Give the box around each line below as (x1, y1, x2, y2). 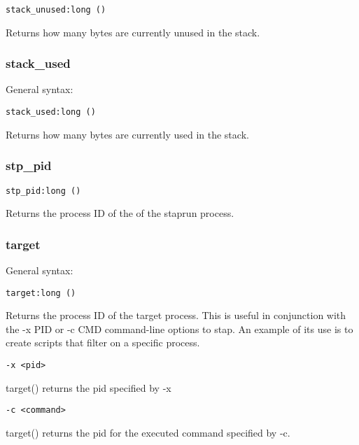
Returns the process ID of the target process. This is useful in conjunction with (6, 308, 346, 323)
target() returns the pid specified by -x (6, 380, 171, 395)
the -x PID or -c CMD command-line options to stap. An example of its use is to (6, 321, 353, 336)
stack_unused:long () (6, 5, 106, 15)
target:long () (6, 288, 76, 298)
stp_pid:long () (6, 185, 81, 196)
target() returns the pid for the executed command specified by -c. (6, 425, 290, 439)
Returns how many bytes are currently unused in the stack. (6, 24, 260, 39)
